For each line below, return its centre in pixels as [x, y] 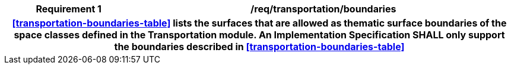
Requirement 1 [69, 9]
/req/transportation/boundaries [323, 9]
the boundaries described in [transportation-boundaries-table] [259, 47]
